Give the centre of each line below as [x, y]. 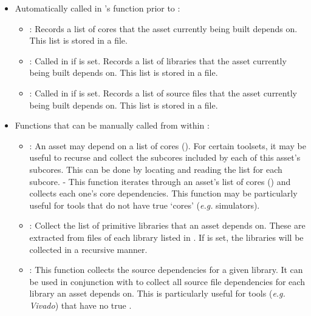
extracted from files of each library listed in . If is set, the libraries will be [166, 237]
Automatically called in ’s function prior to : [97, 8]
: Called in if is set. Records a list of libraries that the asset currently [158, 60]
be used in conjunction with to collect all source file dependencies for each [167, 281]
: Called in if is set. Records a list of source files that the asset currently [163, 92]
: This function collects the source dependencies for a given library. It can [166, 270]
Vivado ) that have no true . [80, 305]
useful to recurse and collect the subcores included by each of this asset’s [165, 157]
